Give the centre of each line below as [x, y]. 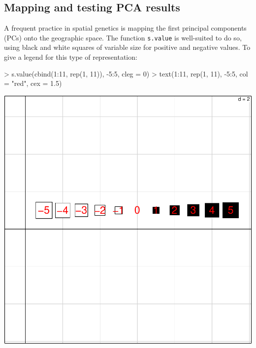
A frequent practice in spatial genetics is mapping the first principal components [125, 28]
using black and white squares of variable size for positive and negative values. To [127, 47]
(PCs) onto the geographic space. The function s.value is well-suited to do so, [123, 37]
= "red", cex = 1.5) [33, 83]
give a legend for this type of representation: [71, 57]
